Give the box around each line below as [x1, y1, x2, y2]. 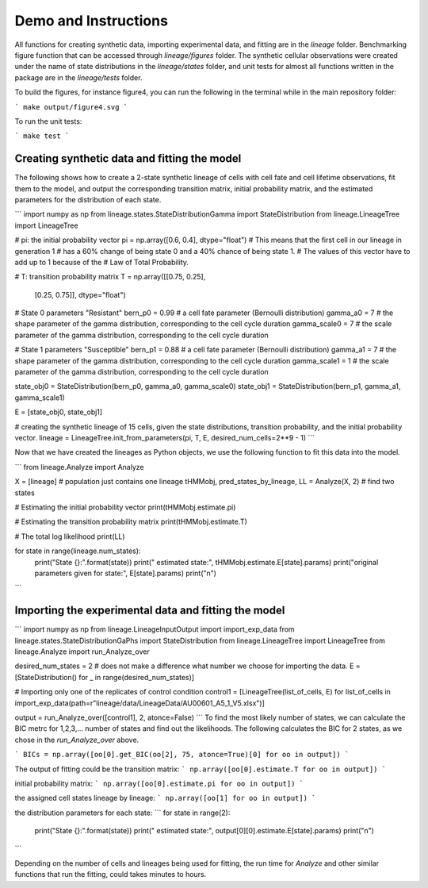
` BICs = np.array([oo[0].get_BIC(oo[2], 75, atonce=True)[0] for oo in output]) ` [14, 750, 350, 759]
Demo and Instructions [14, 12, 168, 29]
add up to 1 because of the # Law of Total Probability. [14, 257, 189, 267]
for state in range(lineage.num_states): [14, 546, 141, 555]
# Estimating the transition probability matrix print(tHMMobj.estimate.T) [14, 517, 247, 527]
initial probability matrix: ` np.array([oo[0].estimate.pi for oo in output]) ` [14, 778, 304, 788]
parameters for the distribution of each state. [14, 194, 162, 204]
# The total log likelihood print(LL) [14, 532, 126, 541]
